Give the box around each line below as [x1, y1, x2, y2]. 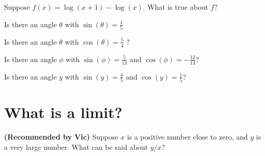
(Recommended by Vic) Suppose [4, 131, 119, 142]
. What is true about [143, 2, 209, 12]
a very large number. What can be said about [4, 141, 148, 152]
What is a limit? [4, 102, 123, 123]
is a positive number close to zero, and [127, 131, 248, 142]
